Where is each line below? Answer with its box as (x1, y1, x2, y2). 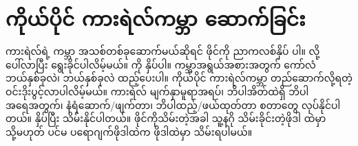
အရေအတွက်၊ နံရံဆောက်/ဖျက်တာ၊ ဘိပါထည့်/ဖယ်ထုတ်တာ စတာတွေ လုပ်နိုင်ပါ (6, 97, 341, 112)
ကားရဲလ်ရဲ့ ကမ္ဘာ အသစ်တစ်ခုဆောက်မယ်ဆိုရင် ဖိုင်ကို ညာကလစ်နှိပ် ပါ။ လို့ (6, 44, 320, 58)
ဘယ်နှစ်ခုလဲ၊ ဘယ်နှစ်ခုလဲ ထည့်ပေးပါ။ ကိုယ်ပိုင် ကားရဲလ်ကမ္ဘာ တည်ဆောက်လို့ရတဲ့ (6, 71, 352, 85)
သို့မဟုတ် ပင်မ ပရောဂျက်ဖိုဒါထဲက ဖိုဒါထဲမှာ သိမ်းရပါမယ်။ (6, 124, 253, 138)
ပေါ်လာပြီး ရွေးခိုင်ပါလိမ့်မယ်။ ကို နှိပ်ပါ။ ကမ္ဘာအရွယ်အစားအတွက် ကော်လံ (6, 57, 316, 71)
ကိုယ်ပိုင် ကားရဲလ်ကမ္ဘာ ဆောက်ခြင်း (6, 4, 306, 32)
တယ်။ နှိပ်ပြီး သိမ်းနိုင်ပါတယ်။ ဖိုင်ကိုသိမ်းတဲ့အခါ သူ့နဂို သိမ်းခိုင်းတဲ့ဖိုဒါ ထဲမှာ (6, 111, 326, 125)
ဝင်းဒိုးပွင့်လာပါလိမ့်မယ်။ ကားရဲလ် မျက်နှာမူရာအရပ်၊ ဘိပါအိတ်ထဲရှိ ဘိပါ (6, 84, 309, 98)
